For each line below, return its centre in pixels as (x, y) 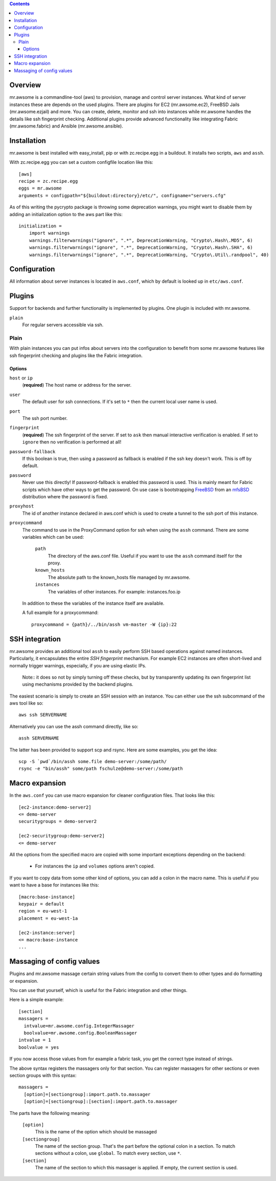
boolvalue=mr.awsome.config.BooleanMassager (80, 1033)
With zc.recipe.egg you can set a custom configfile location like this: (81, 162)
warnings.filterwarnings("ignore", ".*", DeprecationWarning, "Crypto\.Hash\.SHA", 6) (141, 248)
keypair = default (42, 904)
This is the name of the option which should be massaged (96, 1132)
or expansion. (24, 981)
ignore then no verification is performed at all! (72, 442)
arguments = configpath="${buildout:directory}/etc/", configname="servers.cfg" (122, 195)
